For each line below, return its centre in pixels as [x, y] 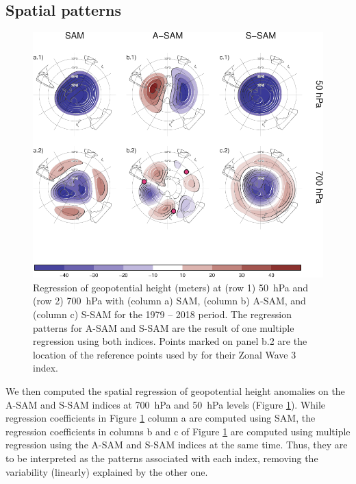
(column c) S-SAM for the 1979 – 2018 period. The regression [162, 314]
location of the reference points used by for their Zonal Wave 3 [165, 354]
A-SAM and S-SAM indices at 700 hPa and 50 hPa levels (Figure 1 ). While [166, 404]
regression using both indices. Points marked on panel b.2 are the [170, 341]
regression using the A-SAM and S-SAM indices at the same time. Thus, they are [177, 445]
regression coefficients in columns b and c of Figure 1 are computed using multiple [178, 431]
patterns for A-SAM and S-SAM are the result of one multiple [164, 327]
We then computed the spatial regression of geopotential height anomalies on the [175, 391]
